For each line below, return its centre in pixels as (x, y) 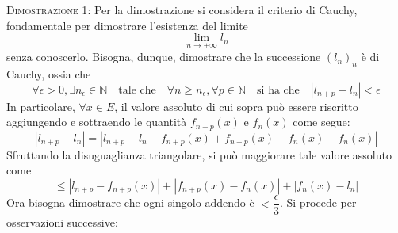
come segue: (321, 122)
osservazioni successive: (62, 222)
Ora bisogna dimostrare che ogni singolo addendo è (130, 202)
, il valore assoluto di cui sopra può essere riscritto (236, 106)
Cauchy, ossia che (49, 74)
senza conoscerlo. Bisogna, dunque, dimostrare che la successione (164, 57)
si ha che (278, 90)
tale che (137, 90)
